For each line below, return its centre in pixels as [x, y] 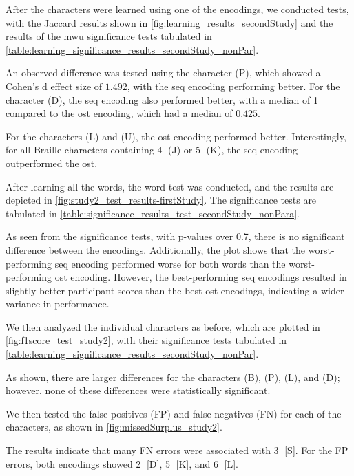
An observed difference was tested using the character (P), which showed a [163, 73]
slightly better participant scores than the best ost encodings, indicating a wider [175, 290]
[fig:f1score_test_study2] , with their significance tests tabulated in [146, 340]
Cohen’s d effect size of [54, 86]
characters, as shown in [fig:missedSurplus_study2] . [114, 427]
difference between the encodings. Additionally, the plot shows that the [156, 249]
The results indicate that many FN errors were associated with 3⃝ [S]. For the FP [177, 450]
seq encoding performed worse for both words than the [170, 263]
